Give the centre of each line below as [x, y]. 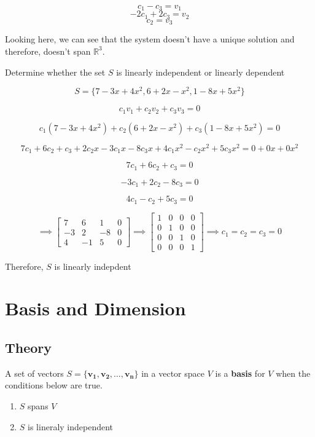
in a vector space [173, 373]
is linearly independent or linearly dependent [200, 72]
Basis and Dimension [95, 308]
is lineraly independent [71, 426]
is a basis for [240, 373]
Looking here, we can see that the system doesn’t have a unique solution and [150, 39]
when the [293, 373]
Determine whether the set [55, 72]
